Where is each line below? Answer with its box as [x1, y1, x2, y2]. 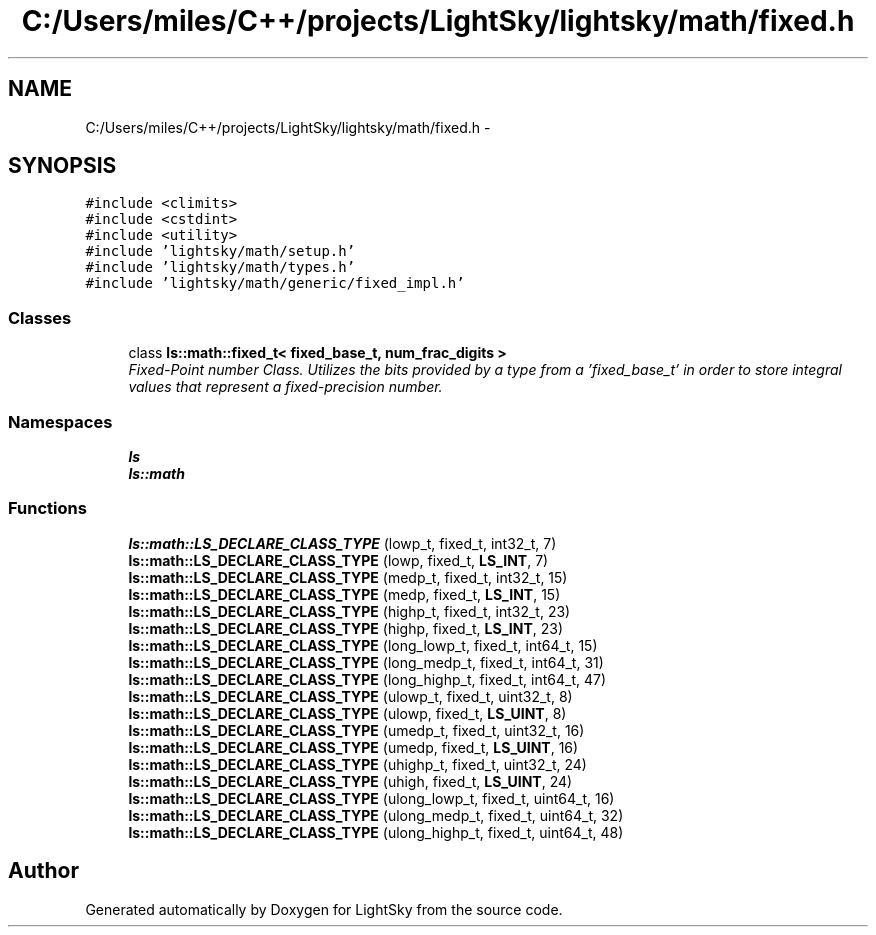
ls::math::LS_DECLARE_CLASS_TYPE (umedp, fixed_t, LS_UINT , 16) [128, 738, 579, 756]
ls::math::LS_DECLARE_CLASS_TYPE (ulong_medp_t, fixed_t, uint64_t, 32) [128, 806, 624, 824]
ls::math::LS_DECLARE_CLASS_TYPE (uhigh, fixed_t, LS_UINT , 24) [128, 772, 573, 790]
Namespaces [8, 411, 113, 432]
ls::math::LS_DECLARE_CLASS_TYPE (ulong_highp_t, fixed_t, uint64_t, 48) [128, 823, 624, 841]
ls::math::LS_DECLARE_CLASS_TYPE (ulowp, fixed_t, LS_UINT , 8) [128, 704, 567, 722]
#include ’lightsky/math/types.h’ [85, 259, 356, 276]
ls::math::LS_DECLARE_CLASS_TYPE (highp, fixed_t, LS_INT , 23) [128, 619, 564, 637]
